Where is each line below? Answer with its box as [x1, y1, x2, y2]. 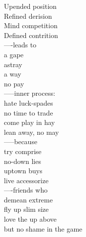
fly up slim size [4, 204, 49, 214]
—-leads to [4, 39, 37, 50]
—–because [4, 136, 38, 147]
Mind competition [4, 20, 58, 31]
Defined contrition [4, 30, 58, 40]
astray [4, 59, 22, 69]
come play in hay [4, 117, 55, 127]
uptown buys [4, 165, 43, 176]
